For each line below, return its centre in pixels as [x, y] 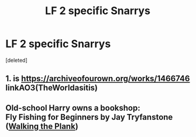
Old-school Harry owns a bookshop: [73, 108]
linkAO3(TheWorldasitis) [51, 88]
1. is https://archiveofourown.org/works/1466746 [98, 78]
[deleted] [16, 60]
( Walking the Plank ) [42, 126]
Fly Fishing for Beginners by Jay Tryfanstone [89, 117]
